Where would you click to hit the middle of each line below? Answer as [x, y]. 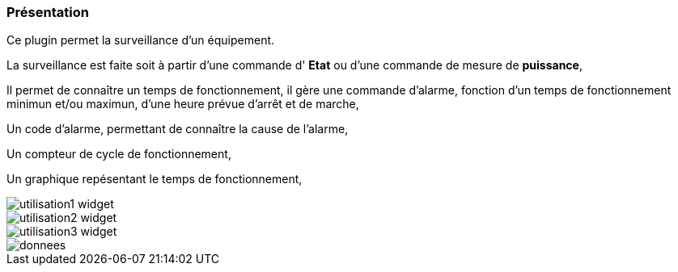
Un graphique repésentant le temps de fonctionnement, [155, 179]
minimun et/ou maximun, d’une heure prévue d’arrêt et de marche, [183, 104]
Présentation [48, 12]
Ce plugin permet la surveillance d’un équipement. [141, 40]
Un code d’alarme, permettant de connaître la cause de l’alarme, [178, 129]
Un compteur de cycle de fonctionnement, [119, 154]
